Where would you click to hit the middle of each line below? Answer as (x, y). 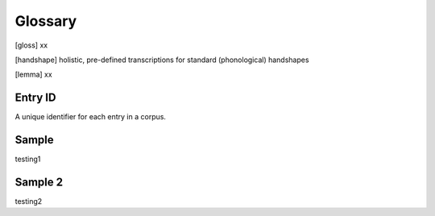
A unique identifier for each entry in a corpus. (91, 117)
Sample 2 (39, 182)
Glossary (46, 21)
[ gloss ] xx (31, 45)
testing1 (28, 159)
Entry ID (35, 98)
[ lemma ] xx (33, 75)
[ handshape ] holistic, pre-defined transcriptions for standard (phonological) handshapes (162, 60)
